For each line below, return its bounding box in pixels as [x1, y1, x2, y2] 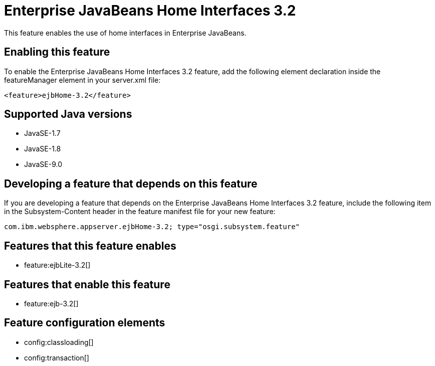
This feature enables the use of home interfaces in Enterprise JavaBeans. [4, 28, 247, 37]
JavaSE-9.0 [24, 160, 62, 169]
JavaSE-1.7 [24, 129, 61, 138]
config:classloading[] [24, 337, 94, 346]
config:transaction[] [24, 353, 89, 362]
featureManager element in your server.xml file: [4, 75, 161, 84]
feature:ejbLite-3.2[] [24, 261, 91, 270]
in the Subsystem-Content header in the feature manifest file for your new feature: [4, 207, 276, 216]
